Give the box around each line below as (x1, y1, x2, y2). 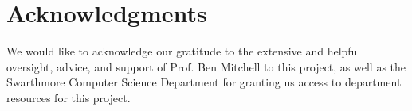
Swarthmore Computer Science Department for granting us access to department (6, 74, 402, 90)
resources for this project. (6, 89, 131, 105)
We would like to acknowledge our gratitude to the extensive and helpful (6, 43, 361, 59)
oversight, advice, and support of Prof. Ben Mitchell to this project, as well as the (6, 58, 406, 75)
